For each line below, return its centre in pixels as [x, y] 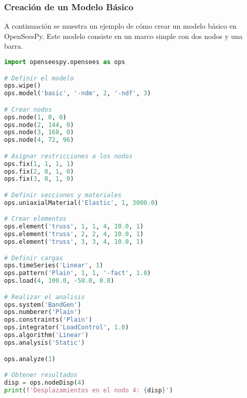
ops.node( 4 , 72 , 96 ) [39, 140]
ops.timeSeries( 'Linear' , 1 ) [54, 266]
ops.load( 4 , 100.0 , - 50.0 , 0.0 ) [59, 281]
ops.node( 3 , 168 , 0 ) [39, 132]
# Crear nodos [28, 109]
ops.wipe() [23, 86]
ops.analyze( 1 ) [30, 359]
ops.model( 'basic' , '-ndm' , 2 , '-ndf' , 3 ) [78, 93]
